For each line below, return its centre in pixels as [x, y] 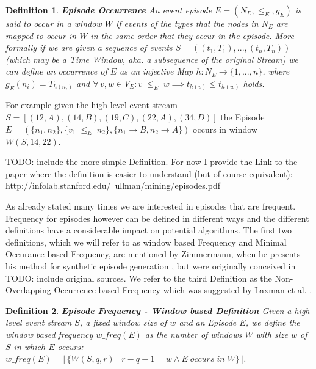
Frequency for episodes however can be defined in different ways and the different [157, 218]
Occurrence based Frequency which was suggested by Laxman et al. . [183, 290]
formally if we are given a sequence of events [89, 47]
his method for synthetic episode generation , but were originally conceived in [151, 266]
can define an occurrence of [56, 71]
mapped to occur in [41, 35]
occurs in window [225, 129]
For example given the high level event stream [92, 105]
